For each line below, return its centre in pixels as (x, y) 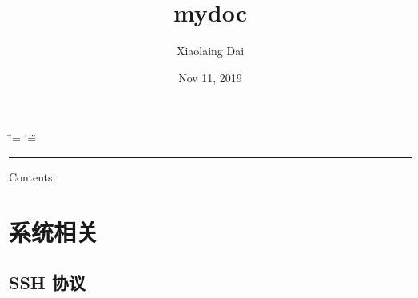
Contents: (32, 176)
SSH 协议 (47, 282)
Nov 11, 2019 (210, 77)
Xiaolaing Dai (210, 51)
